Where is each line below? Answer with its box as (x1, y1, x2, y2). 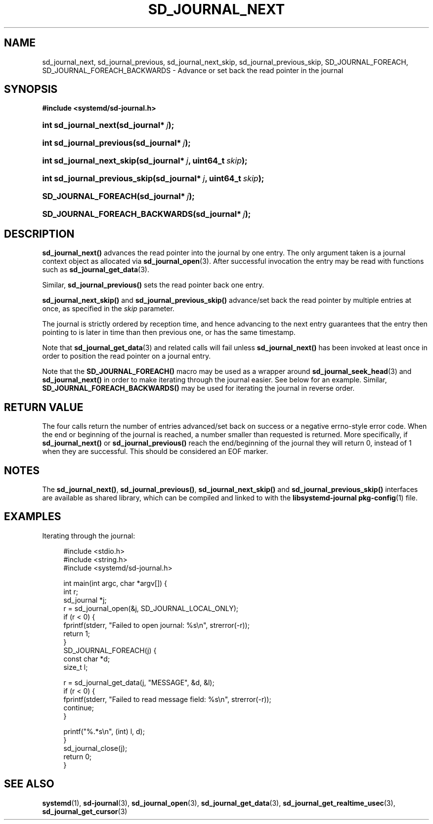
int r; (63, 587, 79, 596)
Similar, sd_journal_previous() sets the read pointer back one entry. (42, 281, 264, 289)
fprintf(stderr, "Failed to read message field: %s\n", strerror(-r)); (63, 695, 271, 703)
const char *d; (63, 654, 110, 663)
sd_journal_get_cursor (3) (42, 807, 128, 816)
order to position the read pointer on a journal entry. (42, 352, 211, 361)
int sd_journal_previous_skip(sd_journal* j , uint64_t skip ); (42, 173, 264, 184)
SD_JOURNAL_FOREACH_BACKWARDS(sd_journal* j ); (42, 209, 251, 219)
